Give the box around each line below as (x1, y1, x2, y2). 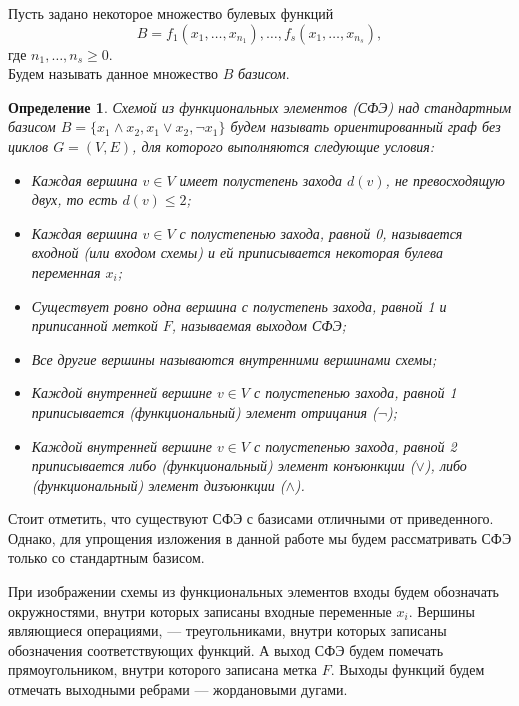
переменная (31, 261, 101, 282)
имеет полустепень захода (179, 169, 343, 190)
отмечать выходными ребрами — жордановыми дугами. (8, 679, 348, 700)
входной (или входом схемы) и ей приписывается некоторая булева (31, 242, 443, 263)
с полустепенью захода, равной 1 (253, 382, 457, 403)
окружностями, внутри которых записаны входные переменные (8, 600, 392, 621)
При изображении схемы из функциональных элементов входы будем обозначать (8, 581, 500, 602)
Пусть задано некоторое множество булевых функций (8, 3, 334, 23)
